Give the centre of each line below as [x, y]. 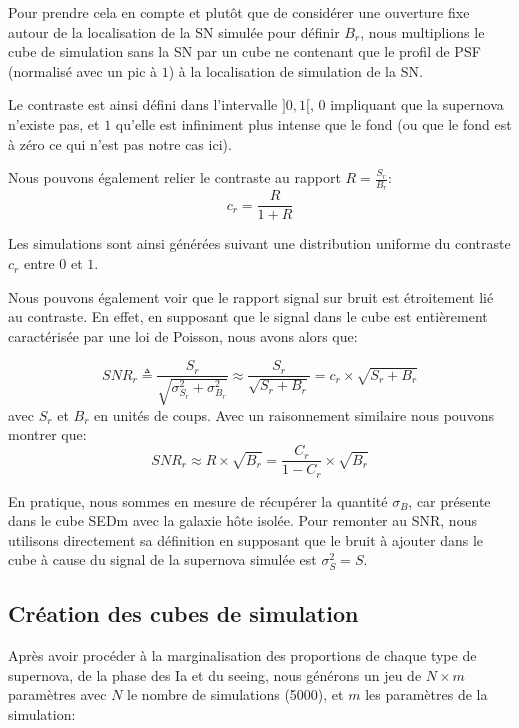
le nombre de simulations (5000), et [235, 694]
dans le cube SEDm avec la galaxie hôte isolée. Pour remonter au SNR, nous [242, 520]
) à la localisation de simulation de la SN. [295, 70]
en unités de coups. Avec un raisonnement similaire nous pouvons [294, 414]
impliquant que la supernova [417, 104]
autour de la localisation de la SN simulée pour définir [174, 31]
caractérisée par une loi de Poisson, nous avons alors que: [183, 335]
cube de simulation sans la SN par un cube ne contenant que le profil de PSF [244, 51]
